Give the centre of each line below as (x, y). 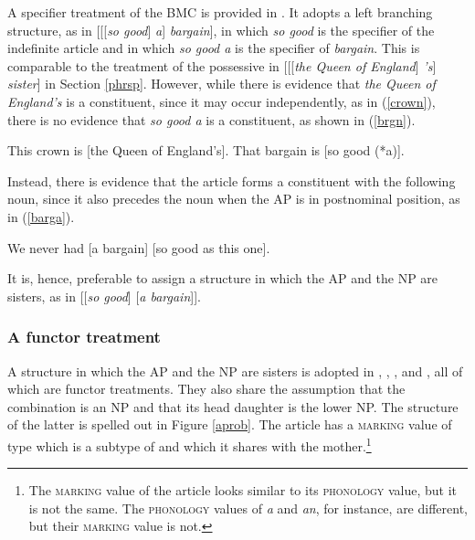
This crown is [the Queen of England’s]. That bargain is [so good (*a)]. (206, 150)
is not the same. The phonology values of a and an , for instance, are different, (248, 508)
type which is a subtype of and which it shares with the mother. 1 (190, 444)
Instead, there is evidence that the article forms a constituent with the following (232, 180)
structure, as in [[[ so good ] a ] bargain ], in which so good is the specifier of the (221, 30)
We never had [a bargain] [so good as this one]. (139, 247)
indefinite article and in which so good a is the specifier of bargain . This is (214, 48)
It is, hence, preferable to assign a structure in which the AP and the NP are (223, 278)
